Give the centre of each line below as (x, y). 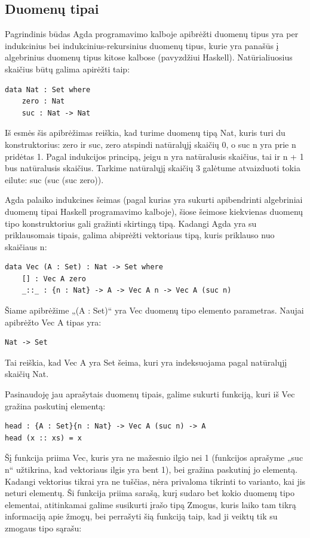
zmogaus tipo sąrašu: (43, 528)
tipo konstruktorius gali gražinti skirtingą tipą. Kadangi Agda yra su (131, 223)
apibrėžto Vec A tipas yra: (53, 322)
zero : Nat (43, 101)
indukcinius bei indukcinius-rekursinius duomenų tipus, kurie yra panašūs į (142, 45)
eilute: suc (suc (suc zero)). (54, 179)
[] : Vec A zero (54, 279)
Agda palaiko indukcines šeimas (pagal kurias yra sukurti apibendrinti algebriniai (154, 200)
